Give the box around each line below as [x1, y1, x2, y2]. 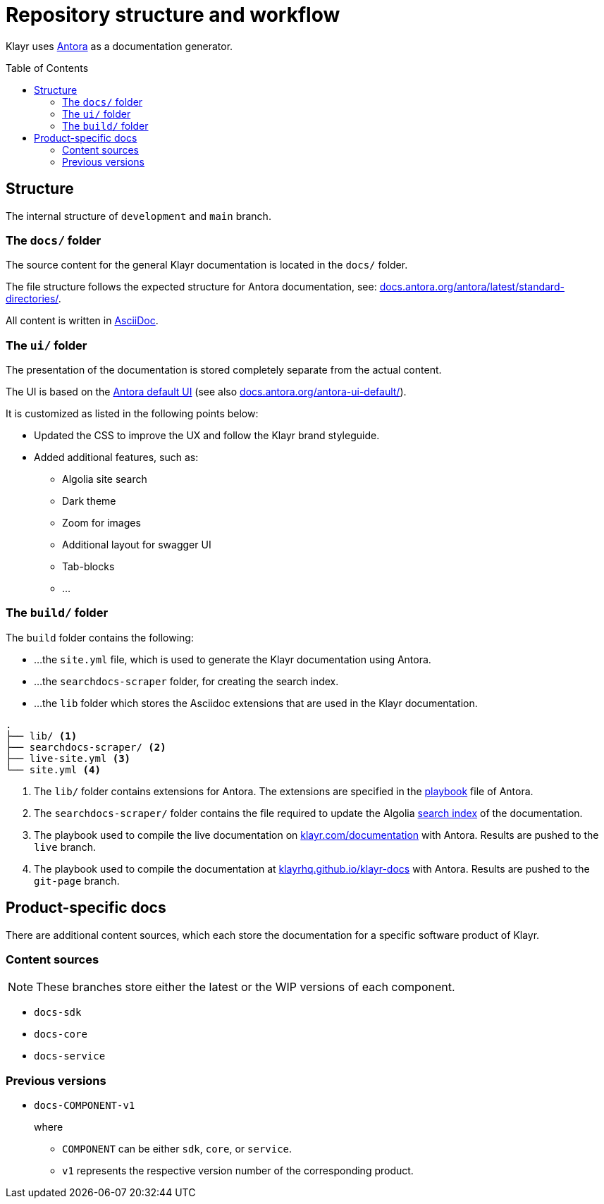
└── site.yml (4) [6, 763, 101, 775]
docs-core [34, 1028, 87, 1040]
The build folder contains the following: [6, 631, 194, 644]
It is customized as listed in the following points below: [6, 407, 259, 420]
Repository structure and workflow [6, 3, 340, 27]
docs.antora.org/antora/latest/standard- [379, 281, 565, 293]
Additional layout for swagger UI [62, 539, 211, 551]
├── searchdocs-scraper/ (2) [6, 741, 166, 753]
